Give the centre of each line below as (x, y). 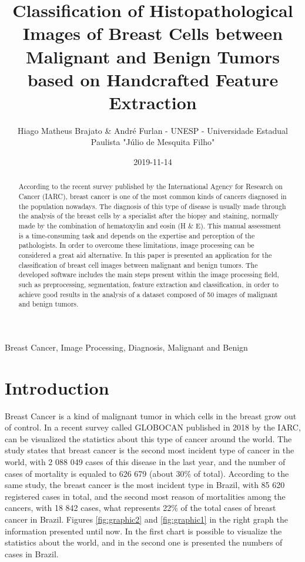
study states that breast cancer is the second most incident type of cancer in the (150, 450)
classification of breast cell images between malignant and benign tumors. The (138, 265)
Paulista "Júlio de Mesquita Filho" (153, 142)
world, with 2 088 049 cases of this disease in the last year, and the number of (145, 462)
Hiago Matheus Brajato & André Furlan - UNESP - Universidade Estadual (153, 130)
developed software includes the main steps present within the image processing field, (149, 275)
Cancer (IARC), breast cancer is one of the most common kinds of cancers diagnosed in (152, 196)
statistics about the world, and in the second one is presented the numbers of (144, 542)
